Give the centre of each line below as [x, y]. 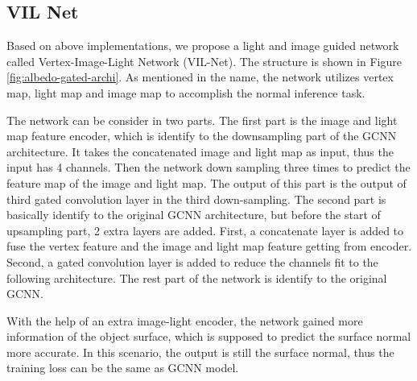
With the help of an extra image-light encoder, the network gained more [185, 320]
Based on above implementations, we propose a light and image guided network [203, 46]
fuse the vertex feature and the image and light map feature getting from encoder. [209, 246]
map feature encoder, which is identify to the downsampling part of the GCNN [202, 136]
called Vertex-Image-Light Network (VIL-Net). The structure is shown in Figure [204, 61]
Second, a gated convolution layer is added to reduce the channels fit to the [192, 261]
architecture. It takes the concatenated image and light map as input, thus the [200, 151]
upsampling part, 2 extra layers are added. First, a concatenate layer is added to [205, 230]
